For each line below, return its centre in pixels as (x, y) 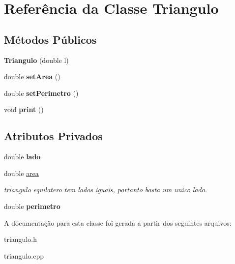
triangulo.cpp (24, 255)
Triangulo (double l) (36, 60)
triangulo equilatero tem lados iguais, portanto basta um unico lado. (106, 190)
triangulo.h (20, 239)
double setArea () (32, 76)
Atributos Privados (53, 136)
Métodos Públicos (50, 39)
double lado (22, 157)
